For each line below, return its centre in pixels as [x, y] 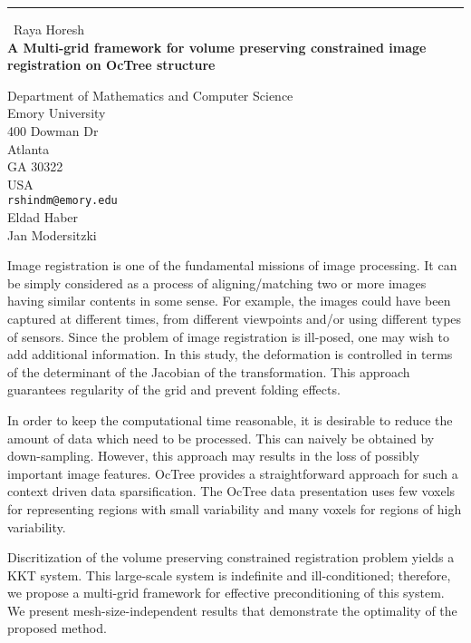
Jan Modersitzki [52, 234]
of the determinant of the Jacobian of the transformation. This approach [209, 371]
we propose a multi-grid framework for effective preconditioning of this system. [226, 593]
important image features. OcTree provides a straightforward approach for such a [233, 473]
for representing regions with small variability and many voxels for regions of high [235, 508]
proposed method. [57, 628]
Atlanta [29, 148]
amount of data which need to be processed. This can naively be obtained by [221, 438]
